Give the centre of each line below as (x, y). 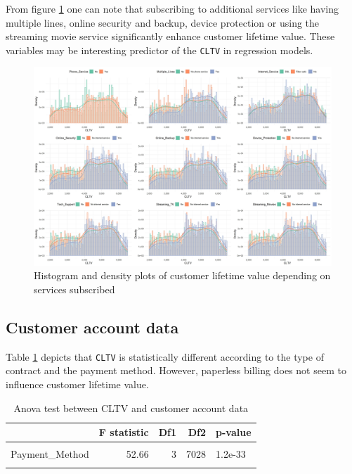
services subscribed (74, 289)
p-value (234, 432)
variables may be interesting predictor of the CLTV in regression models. (159, 50)
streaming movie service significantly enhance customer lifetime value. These (170, 36)
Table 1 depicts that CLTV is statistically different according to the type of (165, 356)
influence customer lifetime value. (77, 384)
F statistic (124, 432)
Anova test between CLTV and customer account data (131, 408)
